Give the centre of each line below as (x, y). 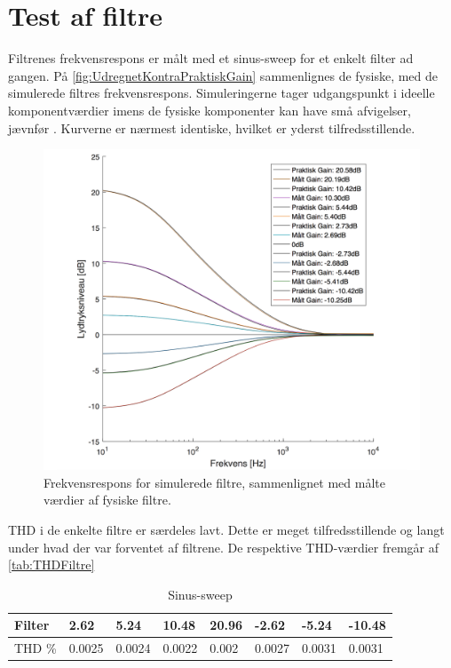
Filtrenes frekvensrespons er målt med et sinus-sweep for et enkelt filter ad (211, 58)
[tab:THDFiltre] (51, 565)
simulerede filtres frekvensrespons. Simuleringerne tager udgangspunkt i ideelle (222, 93)
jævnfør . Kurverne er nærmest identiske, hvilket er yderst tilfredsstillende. (212, 127)
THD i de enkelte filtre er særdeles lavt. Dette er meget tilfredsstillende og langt (226, 529)
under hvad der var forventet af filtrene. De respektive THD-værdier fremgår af (224, 547)
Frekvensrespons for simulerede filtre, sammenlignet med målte (214, 482)
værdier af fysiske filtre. (107, 500)
